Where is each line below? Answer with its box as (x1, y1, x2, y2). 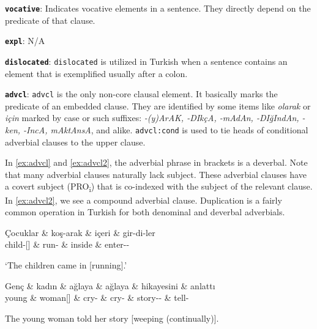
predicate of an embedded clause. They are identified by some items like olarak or (5, 99, 311, 112)
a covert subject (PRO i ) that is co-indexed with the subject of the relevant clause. (5, 180, 313, 194)
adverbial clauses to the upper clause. (5, 135, 146, 148)
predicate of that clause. (5, 13, 95, 26)
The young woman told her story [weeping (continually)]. (5, 311, 219, 324)
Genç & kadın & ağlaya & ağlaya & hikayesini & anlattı (5, 279, 215, 292)
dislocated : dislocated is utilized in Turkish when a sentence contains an (5, 54, 288, 67)
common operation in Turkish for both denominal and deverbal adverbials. (5, 205, 285, 218)
